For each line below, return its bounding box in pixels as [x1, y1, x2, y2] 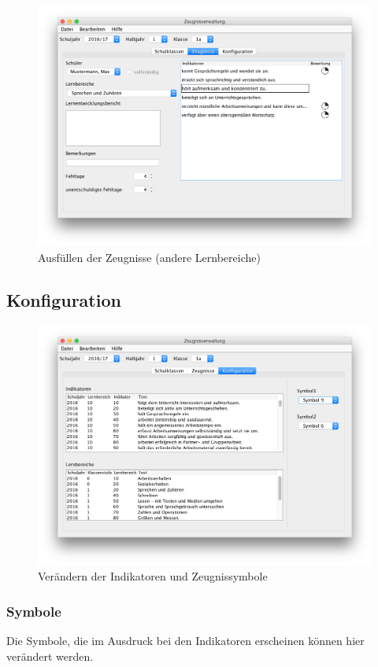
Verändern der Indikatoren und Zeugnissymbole [38, 568, 268, 584]
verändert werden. [6, 647, 94, 664]
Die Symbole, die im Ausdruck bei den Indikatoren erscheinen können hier [6, 632, 365, 649]
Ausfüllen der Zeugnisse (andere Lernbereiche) [38, 249, 261, 265]
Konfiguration [6, 287, 121, 311]
